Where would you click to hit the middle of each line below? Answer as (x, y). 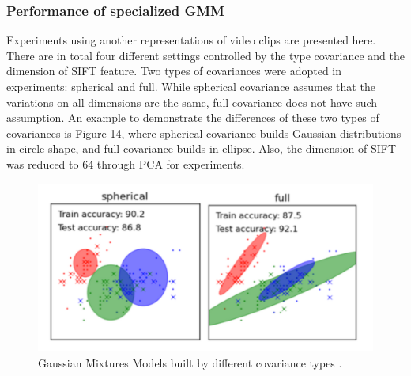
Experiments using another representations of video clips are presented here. (191, 40)
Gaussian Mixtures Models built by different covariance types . (190, 363)
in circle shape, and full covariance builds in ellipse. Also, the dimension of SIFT (202, 148)
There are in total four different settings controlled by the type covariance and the (205, 55)
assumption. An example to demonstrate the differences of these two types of (193, 118)
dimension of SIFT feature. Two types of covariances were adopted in (174, 71)
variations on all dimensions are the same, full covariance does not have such (192, 102)
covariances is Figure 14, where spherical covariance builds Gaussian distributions (204, 133)
